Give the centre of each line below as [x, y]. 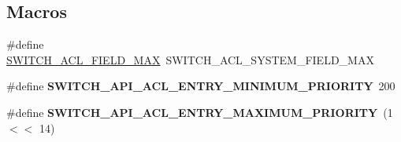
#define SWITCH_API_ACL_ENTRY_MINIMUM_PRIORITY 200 [201, 86]
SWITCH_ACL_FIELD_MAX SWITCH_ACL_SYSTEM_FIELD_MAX [190, 59]
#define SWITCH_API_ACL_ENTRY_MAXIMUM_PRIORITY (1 [200, 112]
